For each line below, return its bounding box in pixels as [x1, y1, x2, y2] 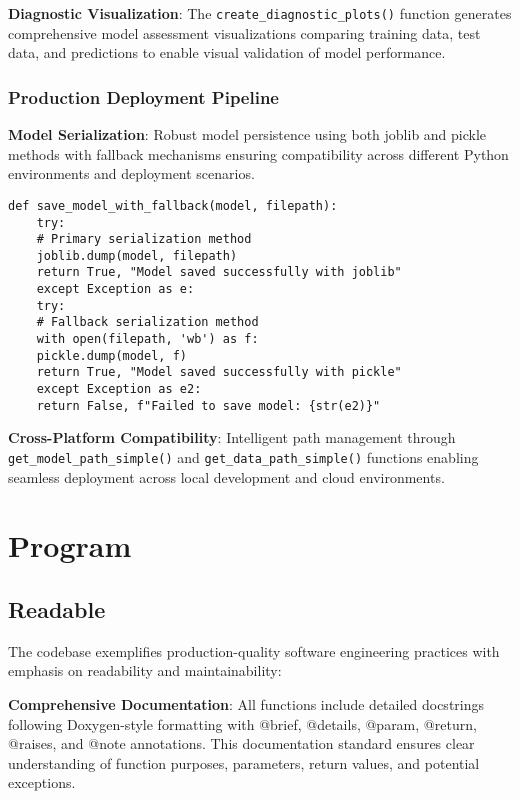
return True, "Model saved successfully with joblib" [36, 265, 402, 280]
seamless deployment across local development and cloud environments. [8, 466, 445, 487]
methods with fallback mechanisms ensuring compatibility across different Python [8, 143, 509, 164]
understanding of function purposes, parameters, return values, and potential [8, 752, 480, 773]
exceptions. [8, 772, 76, 793]
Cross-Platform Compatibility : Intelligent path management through [8, 427, 456, 448]
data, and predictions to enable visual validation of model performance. [8, 42, 446, 63]
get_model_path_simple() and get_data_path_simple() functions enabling [8, 446, 479, 467]
